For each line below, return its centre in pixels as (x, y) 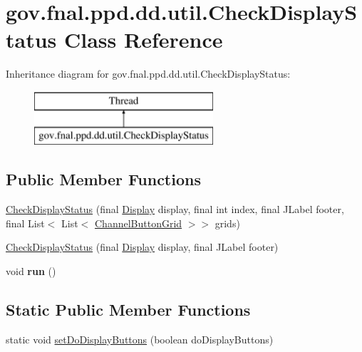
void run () (31, 271)
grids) (227, 223)
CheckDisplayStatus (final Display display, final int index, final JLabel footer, (175, 209)
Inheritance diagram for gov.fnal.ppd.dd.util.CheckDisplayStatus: (148, 74)
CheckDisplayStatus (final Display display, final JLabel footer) (142, 247)
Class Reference (144, 40)
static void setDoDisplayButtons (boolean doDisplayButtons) (140, 339)
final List (25, 223)
